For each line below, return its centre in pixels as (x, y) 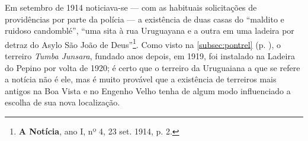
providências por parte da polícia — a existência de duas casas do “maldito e (145, 19)
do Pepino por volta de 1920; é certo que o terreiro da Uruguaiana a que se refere (153, 67)
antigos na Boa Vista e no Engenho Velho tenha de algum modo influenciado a (148, 90)
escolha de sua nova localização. (62, 102)
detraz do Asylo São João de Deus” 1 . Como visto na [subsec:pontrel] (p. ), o (143, 43)
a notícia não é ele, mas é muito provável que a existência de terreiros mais (141, 79)
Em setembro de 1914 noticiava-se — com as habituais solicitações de (131, 7)
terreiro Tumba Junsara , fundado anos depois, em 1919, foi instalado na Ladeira (150, 56)
